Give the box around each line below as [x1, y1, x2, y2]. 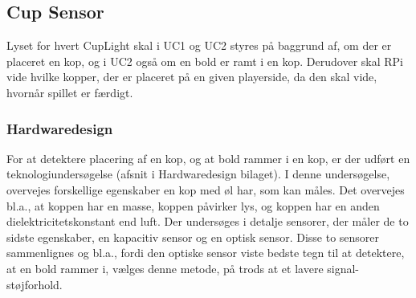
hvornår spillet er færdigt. [6, 84, 133, 100]
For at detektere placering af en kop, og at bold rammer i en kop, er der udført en [6, 149, 410, 166]
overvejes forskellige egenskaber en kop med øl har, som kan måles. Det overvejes [6, 181, 405, 198]
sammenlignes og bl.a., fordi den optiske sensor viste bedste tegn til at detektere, [6, 244, 405, 261]
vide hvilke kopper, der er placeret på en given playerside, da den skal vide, [6, 68, 377, 85]
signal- [327, 259, 360, 276]
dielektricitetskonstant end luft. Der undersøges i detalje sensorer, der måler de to [6, 213, 409, 230]
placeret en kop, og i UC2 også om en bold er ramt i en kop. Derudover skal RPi [6, 52, 404, 69]
